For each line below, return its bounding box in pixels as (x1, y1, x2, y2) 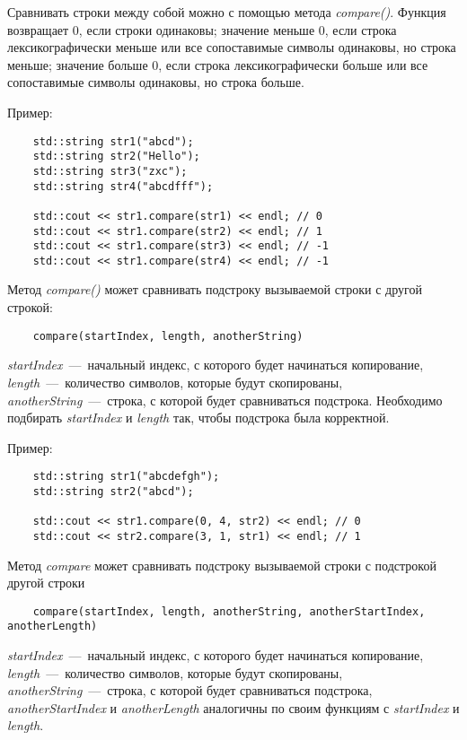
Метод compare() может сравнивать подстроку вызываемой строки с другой (7, 280, 422, 299)
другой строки (7, 573, 85, 592)
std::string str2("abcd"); (32, 484, 194, 498)
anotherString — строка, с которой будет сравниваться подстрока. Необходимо (7, 390, 443, 409)
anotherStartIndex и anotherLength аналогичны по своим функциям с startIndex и (7, 698, 460, 717)
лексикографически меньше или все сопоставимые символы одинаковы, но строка (7, 38, 456, 57)
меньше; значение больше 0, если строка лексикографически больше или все (7, 55, 428, 74)
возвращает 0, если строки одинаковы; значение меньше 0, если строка (7, 20, 397, 39)
